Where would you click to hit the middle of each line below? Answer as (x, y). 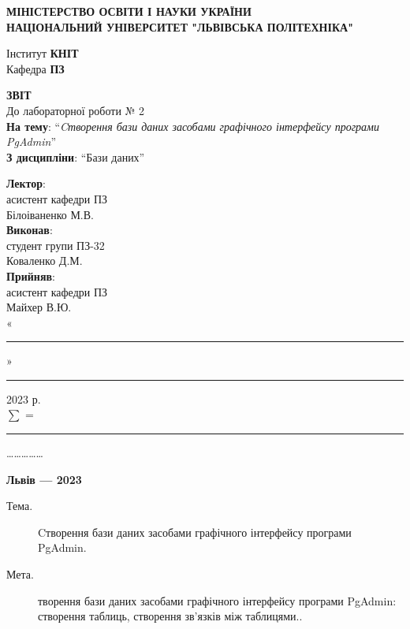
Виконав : (30, 230)
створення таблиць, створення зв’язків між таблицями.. (170, 616)
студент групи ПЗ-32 (56, 245)
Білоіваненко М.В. (50, 214)
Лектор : (26, 183)
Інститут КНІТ (43, 53)
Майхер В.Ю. (39, 307)
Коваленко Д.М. (45, 261)
